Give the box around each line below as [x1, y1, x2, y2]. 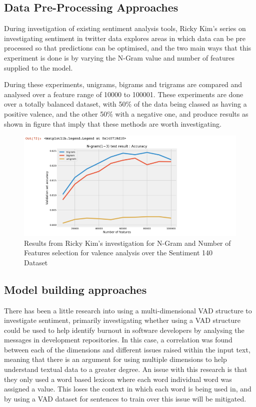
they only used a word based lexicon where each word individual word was [4, 373, 232, 384]
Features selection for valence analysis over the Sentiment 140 [24, 247, 213, 258]
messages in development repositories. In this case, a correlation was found [4, 334, 232, 345]
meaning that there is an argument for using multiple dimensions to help [4, 354, 227, 364]
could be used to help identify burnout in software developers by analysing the [4, 324, 244, 335]
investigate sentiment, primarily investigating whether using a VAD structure [4, 315, 240, 325]
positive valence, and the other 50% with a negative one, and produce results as [4, 108, 248, 119]
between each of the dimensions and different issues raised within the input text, [4, 344, 250, 354]
